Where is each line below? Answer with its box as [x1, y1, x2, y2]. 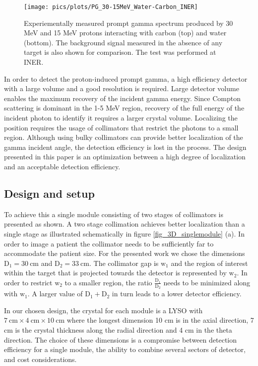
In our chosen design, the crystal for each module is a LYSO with [4, 305, 203, 315]
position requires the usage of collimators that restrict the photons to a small [4, 122, 239, 132]
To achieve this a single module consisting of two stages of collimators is [4, 209, 223, 219]
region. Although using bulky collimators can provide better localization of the [4, 132, 243, 142]
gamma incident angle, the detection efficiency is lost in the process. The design [4, 141, 247, 152]
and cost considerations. [4, 354, 77, 364]
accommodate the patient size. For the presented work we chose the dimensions [4, 248, 245, 258]
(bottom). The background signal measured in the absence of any [24, 37, 223, 47]
